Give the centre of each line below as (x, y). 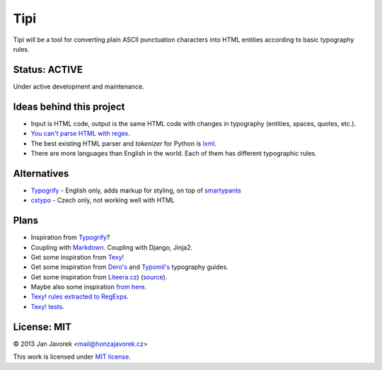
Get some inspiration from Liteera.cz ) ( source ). (99, 277)
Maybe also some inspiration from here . (89, 287)
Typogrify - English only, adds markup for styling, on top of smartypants (136, 190)
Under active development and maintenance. (79, 86)
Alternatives (41, 173)
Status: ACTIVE (48, 70)
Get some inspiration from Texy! (77, 257)
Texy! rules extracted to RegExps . (80, 296)
